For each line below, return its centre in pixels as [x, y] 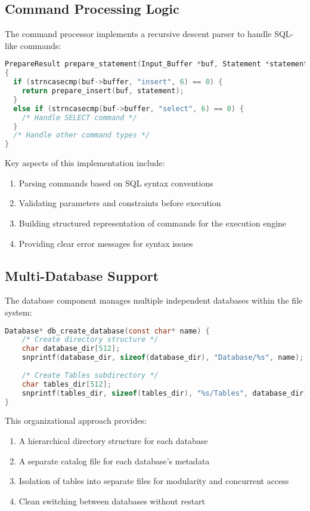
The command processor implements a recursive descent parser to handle [138, 34]
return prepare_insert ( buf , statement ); [103, 91]
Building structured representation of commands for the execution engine [153, 223]
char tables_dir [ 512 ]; [67, 384]
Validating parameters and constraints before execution [120, 203]
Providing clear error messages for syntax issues [106, 243]
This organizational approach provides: [76, 420]
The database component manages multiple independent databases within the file [154, 300]
